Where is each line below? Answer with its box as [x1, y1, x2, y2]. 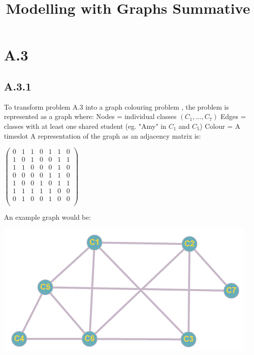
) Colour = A [199, 120, 240, 131]
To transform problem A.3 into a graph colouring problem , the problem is [4, 101, 229, 112]
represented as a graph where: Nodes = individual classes [4, 111, 177, 121]
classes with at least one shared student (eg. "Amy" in [4, 120, 166, 131]
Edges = [220, 111, 246, 121]
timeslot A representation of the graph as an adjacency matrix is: [4, 130, 201, 141]
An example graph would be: [4, 212, 91, 222]
